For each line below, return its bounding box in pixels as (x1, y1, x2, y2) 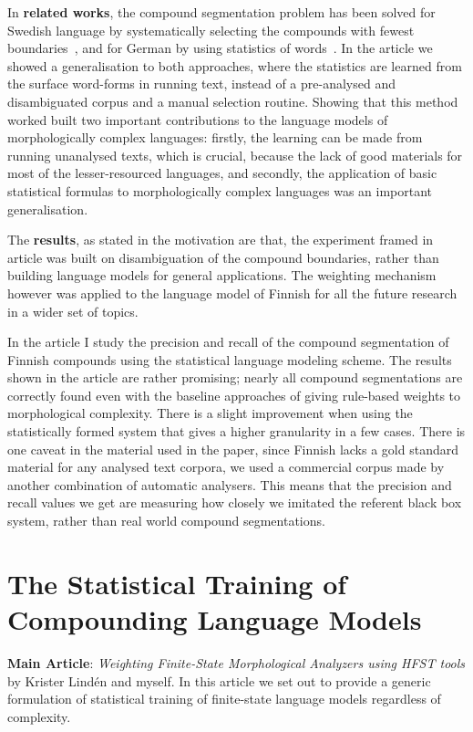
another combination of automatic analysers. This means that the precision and (7, 475, 452, 494)
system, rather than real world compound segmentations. (7, 511, 325, 530)
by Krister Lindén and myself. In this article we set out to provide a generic (7, 671, 431, 690)
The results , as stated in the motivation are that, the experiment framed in (7, 230, 434, 249)
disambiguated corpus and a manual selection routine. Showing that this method (7, 91, 458, 110)
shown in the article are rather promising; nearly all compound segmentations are (7, 368, 463, 387)
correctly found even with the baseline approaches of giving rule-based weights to (7, 385, 461, 404)
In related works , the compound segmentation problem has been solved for (7, 3, 436, 21)
